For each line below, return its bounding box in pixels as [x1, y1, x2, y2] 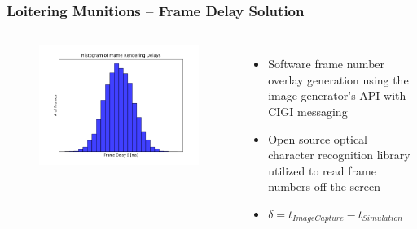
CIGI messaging [268, 103, 348, 119]
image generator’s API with [268, 87, 406, 104]
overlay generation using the [268, 71, 409, 88]
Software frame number [268, 55, 385, 72]
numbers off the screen [268, 178, 381, 195]
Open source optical [268, 130, 368, 147]
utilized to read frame [268, 162, 376, 179]
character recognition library [268, 146, 410, 163]
